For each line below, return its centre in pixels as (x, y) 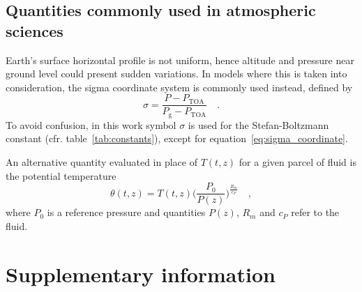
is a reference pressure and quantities (126, 212)
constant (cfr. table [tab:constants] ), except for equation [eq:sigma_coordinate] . (177, 138)
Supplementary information (141, 274)
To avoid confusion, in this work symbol (91, 124)
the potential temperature (61, 175)
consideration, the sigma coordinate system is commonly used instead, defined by (179, 87)
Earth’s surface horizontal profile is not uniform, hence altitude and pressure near (180, 60)
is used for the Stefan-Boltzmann (258, 124)
